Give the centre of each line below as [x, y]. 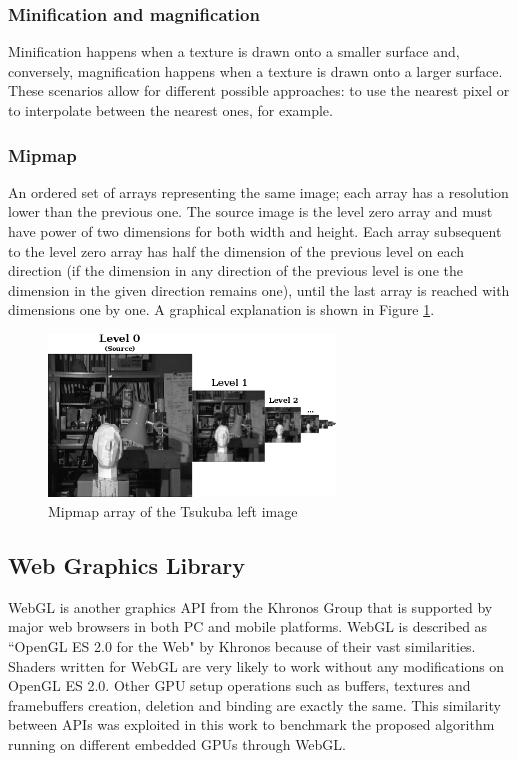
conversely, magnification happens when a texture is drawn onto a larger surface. [255, 70]
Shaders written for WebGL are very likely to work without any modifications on [256, 665]
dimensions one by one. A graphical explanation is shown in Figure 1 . [221, 309]
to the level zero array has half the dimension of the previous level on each [236, 250]
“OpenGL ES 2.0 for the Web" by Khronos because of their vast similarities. [242, 646]
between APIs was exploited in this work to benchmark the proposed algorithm [251, 724]
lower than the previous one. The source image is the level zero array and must [250, 211]
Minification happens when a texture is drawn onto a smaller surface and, [234, 51]
